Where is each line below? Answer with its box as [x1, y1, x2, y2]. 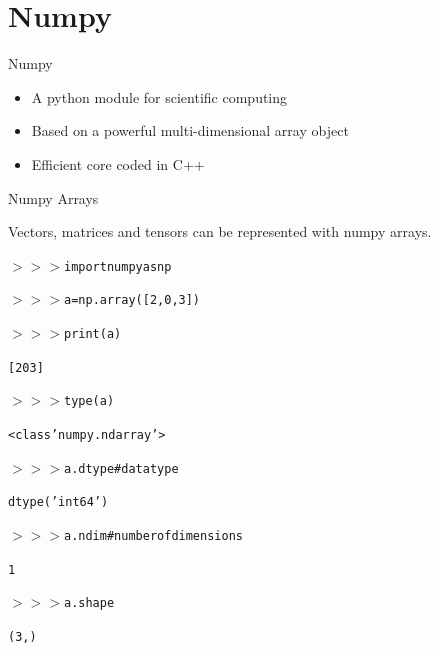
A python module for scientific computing [31, 86, 288, 107]
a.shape [63, 596, 115, 611]
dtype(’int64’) [8, 495, 109, 510]
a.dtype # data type [63, 461, 179, 476]
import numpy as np [63, 259, 172, 274]
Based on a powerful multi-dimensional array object [31, 120, 349, 141]
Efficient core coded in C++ [31, 153, 205, 174]
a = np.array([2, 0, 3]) [63, 293, 201, 308]
